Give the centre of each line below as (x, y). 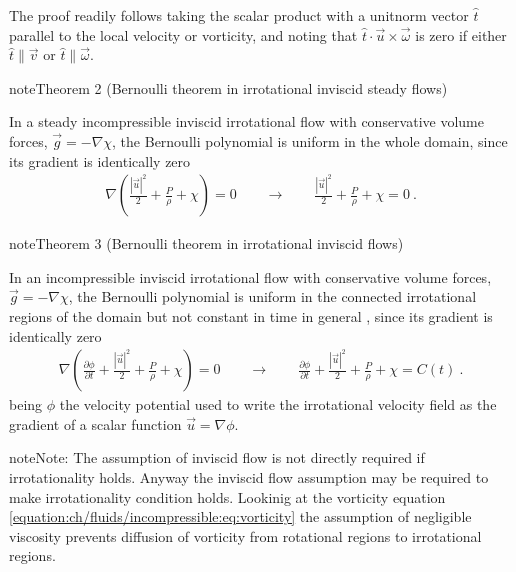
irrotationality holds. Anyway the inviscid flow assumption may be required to (249, 476)
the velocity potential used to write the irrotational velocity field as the (278, 404)
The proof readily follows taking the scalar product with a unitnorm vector (239, 15)
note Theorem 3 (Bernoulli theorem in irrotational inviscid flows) (206, 243)
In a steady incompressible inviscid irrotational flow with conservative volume (246, 121)
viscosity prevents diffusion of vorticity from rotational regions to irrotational (245, 535)
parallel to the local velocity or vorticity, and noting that (183, 34)
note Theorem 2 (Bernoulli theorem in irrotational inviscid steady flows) (228, 87)
